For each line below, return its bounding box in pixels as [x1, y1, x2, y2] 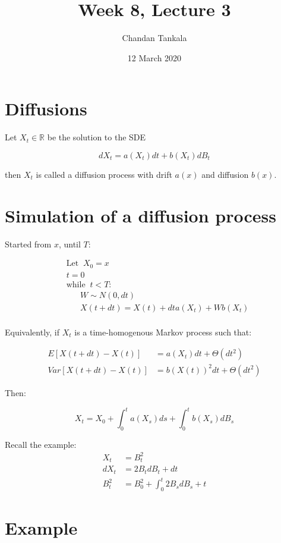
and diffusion [201, 168, 249, 180]
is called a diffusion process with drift [36, 168, 172, 180]
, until [58, 237, 81, 250]
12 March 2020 [127, 51, 182, 64]
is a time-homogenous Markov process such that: [74, 325, 252, 338]
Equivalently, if [5, 325, 60, 338]
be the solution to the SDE [47, 131, 146, 143]
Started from [5, 237, 52, 250]
